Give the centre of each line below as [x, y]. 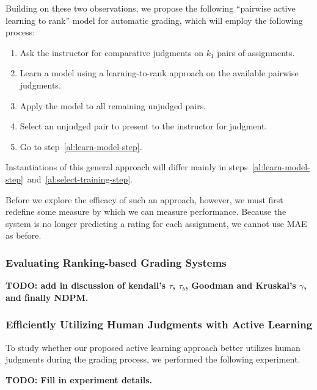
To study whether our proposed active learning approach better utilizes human [153, 347]
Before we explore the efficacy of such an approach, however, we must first [144, 199]
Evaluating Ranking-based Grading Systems [116, 262]
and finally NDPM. [47, 297]
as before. [24, 235]
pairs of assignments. [256, 52]
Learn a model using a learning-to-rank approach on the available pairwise [159, 73]
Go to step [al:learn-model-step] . [81, 146]
